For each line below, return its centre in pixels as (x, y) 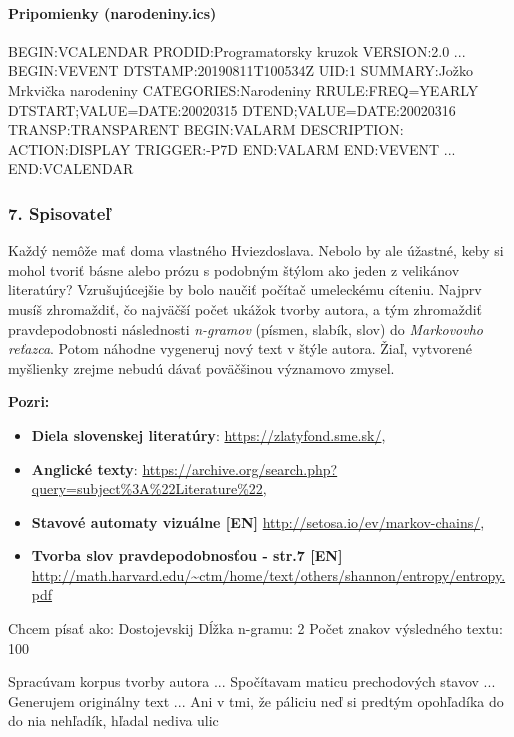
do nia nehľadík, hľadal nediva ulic (113, 720)
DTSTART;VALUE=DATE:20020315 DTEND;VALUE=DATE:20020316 (232, 109)
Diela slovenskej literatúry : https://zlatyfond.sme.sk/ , (208, 434)
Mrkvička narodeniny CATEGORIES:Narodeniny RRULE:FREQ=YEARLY (243, 89)
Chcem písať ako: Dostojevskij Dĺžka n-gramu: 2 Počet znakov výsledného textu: (255, 628)
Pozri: (29, 401)
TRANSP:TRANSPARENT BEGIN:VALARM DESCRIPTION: (206, 129)
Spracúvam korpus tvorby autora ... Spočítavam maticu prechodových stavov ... (252, 681)
